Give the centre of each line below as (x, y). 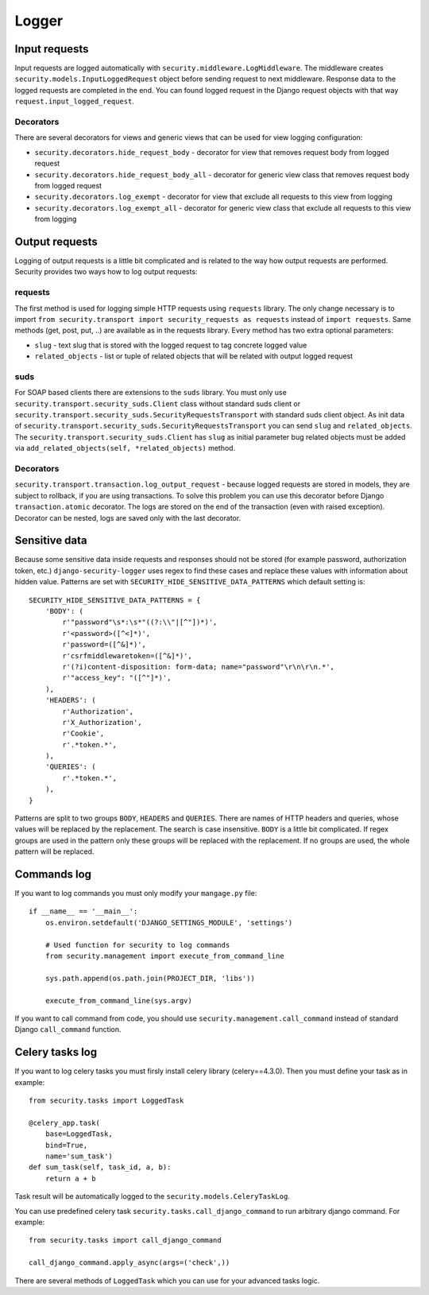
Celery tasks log (56, 1052)
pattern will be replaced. (54, 851)
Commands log (53, 874)
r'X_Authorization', (102, 722)
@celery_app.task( (65, 1122)
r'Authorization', (98, 711)
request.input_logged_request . (75, 101)
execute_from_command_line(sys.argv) (118, 1000)
